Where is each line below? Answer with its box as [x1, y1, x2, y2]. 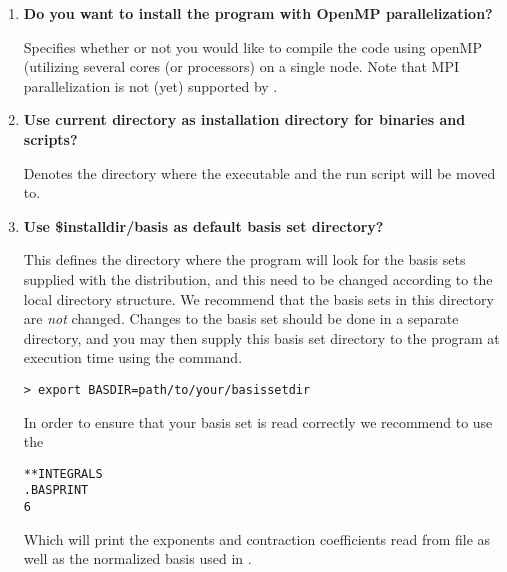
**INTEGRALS [23, 466, 103, 481]
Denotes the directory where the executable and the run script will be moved [23, 162, 496, 183]
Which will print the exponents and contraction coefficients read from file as [23, 528, 491, 549]
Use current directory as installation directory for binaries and [23, 109, 466, 130]
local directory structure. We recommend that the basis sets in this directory [23, 288, 494, 309]
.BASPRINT [23, 483, 89, 498]
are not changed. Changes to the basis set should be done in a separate [23, 308, 459, 329]
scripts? [23, 128, 78, 149]
